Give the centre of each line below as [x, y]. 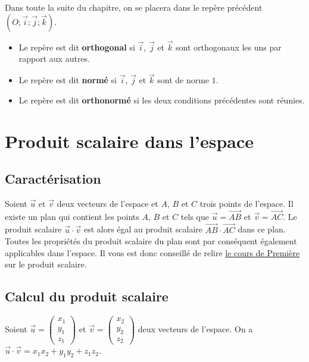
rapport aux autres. [54, 59]
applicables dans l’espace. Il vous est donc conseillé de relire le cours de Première [152, 252]
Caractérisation [53, 179]
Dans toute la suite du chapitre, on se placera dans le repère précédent [134, 7]
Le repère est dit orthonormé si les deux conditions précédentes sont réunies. [162, 100]
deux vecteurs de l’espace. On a [195, 329]
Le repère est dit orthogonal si [77, 47]
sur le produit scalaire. [46, 264]
